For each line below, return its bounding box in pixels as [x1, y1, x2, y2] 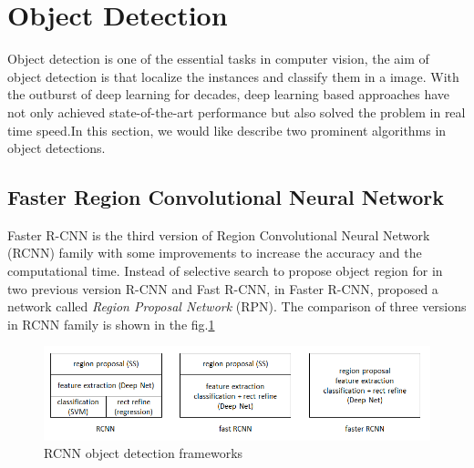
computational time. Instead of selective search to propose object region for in [7, 261, 443, 280]
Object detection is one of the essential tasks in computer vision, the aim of [7, 49, 429, 68]
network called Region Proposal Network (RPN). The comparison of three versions [7, 297, 467, 316]
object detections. [7, 138, 106, 158]
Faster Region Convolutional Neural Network [7, 183, 445, 211]
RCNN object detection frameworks [44, 443, 243, 463]
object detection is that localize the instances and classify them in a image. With [7, 66, 459, 86]
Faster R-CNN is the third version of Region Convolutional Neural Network [7, 225, 430, 244]
